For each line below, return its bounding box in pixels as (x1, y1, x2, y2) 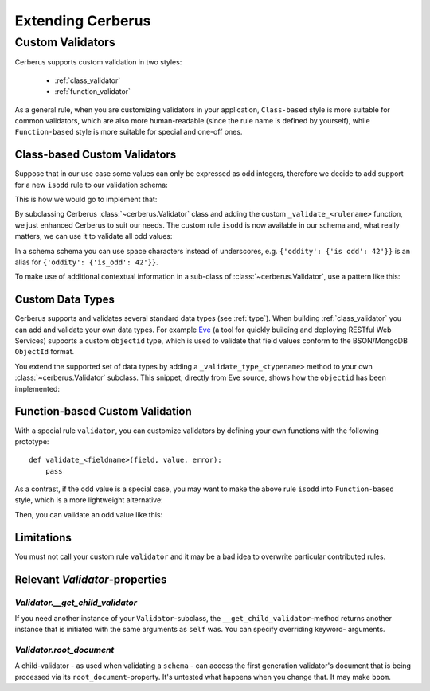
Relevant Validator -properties (14, 572, 167, 586)
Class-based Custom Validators (14, 148, 177, 162)
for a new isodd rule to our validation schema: (14, 180, 168, 189)
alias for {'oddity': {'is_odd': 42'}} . (14, 257, 158, 267)
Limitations (14, 530, 72, 545)
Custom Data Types (14, 293, 115, 306)
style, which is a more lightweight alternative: (14, 495, 163, 505)
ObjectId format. (14, 347, 75, 357)
